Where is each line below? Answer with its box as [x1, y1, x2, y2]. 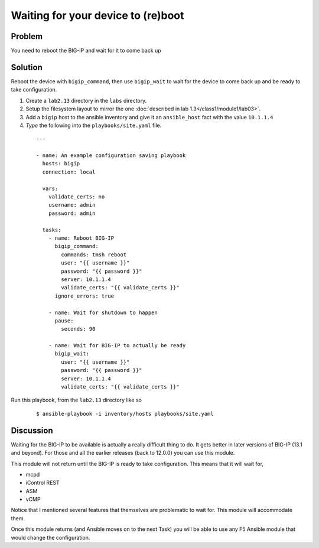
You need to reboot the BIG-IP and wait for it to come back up [11, 47, 162, 54]
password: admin [48, 210, 96, 217]
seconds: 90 [61, 325, 96, 332]
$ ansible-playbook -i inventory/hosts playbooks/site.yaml [36, 410, 214, 417]
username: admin [48, 201, 96, 208]
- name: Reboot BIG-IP [48, 235, 115, 242]
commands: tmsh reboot [61, 251, 127, 258]
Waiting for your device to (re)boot [11, 9, 184, 22]
